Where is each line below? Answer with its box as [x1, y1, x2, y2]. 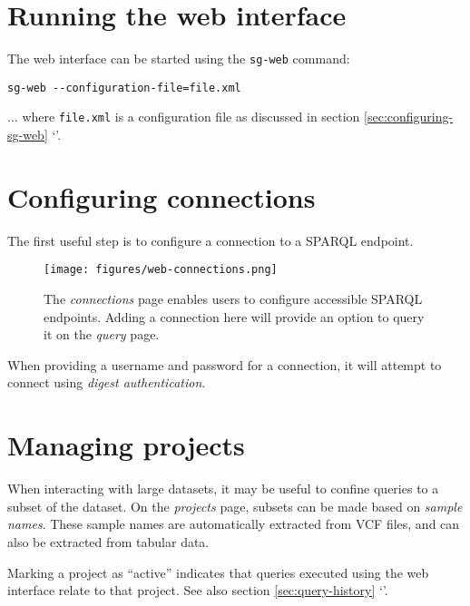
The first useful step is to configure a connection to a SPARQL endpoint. [7, 230, 414, 249]
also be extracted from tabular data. [7, 532, 210, 551]
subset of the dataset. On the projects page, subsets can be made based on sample [7, 496, 463, 515]
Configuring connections [7, 178, 316, 215]
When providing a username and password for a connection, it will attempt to [7, 355, 442, 374]
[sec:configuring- [364, 107, 454, 126]
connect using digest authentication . [7, 373, 206, 392]
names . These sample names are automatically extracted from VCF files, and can [7, 514, 460, 533]
